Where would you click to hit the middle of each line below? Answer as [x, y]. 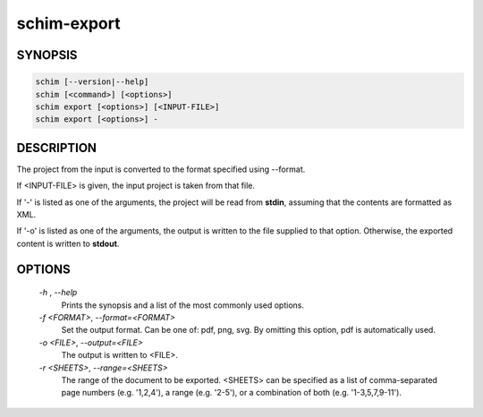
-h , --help [58, 293]
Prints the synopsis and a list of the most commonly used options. [182, 305]
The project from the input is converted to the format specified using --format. [161, 169]
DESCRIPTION [57, 148]
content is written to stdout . [68, 243]
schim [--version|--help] [92, 82]
